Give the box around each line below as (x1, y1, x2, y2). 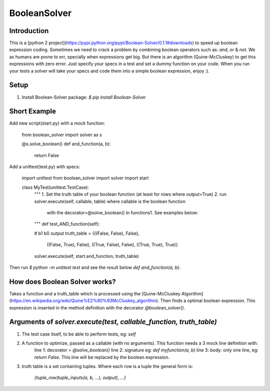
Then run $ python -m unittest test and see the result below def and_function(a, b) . (9, 264, 181, 270)
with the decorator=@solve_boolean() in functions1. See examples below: (46, 209, 198, 215)
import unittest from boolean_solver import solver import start (21, 175, 149, 181)
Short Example (9, 107, 56, 116)
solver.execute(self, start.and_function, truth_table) (34, 253, 139, 259)
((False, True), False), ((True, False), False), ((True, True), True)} (46, 242, 178, 248)
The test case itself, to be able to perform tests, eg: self (21, 331, 136, 337)
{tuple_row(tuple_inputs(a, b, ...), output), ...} (34, 374, 126, 380)
